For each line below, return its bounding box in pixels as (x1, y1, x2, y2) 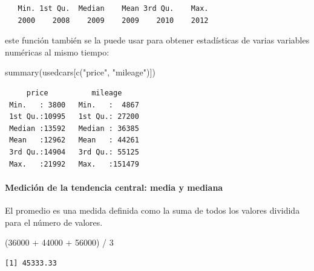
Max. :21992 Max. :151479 (9, 159, 139, 168)
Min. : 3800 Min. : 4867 (9, 100, 139, 109)
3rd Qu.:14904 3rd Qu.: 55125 (9, 147, 139, 156)
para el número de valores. (5, 215, 103, 228)
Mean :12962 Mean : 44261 (9, 136, 139, 145)
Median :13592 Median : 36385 (9, 124, 139, 133)
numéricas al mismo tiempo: (5, 45, 110, 58)
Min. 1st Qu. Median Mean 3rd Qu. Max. (18, 4, 209, 13)
